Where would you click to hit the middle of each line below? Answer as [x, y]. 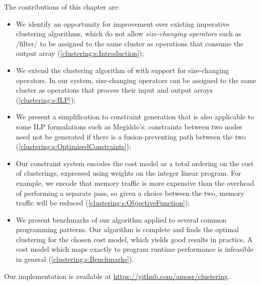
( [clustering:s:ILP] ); [46, 99]
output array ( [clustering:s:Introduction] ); [80, 53]
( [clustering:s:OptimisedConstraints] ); [73, 146]
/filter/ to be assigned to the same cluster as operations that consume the [130, 43]
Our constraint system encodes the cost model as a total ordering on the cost [135, 163]
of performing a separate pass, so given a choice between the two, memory [130, 193]
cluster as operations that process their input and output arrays [114, 90]
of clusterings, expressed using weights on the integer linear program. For [128, 173]
